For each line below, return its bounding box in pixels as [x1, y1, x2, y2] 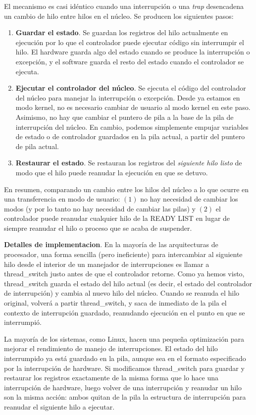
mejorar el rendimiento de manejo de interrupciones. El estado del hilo [4, 343, 218, 354]
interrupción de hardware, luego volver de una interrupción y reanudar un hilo [4, 382, 242, 392]
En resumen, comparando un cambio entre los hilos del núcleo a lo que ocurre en [4, 184, 249, 194]
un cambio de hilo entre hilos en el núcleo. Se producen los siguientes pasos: [4, 10, 234, 21]
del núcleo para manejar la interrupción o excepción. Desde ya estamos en [15, 92, 240, 103]
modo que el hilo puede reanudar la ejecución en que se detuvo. [15, 167, 208, 177]
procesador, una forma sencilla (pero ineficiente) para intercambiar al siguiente [4, 249, 243, 259]
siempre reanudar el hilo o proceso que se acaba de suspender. [4, 222, 192, 233]
